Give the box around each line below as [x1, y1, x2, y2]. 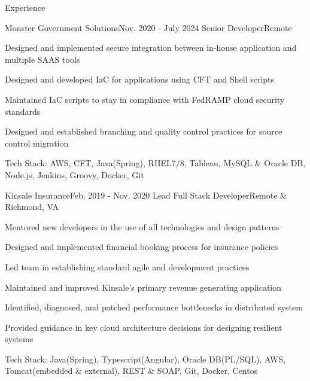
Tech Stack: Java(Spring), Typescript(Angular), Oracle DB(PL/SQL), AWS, [5, 352, 285, 365]
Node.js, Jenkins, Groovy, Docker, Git [5, 168, 144, 181]
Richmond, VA [5, 200, 59, 213]
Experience [5, 1, 45, 13]
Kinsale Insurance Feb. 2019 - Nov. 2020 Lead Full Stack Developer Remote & [5, 188, 287, 201]
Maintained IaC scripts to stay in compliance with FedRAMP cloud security [5, 93, 285, 105]
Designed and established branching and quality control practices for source [5, 125, 282, 138]
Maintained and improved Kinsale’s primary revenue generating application [5, 281, 282, 293]
